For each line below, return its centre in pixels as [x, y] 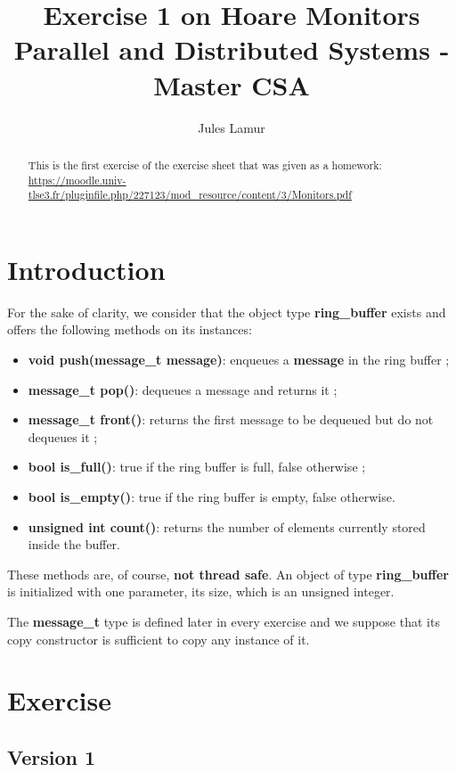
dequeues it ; [63, 436]
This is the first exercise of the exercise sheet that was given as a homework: [205, 164]
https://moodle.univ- [77, 180]
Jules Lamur [232, 127]
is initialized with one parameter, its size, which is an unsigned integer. [201, 591]
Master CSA [232, 84]
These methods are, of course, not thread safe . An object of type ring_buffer [228, 574]
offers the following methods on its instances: [130, 329]
